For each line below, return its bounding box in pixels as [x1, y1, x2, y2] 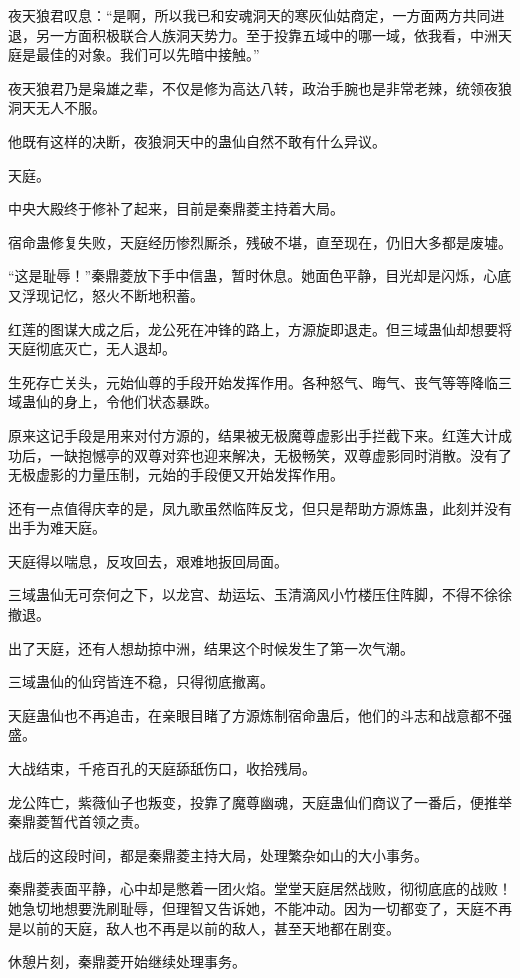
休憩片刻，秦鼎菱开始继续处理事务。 [8, 951, 246, 972]
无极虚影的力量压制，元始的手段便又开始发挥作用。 [8, 464, 344, 485]
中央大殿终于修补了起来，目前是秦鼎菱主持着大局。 [8, 198, 344, 219]
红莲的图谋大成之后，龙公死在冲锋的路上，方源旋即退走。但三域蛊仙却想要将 [8, 318, 512, 339]
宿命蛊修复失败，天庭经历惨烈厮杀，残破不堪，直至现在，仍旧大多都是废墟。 [8, 231, 512, 252]
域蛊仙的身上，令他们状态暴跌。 [8, 391, 218, 412]
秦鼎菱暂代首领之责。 [8, 811, 148, 832]
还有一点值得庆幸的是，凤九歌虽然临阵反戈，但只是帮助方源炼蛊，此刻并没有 [8, 497, 512, 518]
